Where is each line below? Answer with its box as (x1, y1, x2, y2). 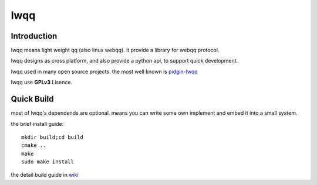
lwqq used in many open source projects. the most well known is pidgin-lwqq (11, 68, 198, 75)
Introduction (11, 31, 58, 41)
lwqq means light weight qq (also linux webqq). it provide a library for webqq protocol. (11, 47, 220, 54)
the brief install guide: (11, 120, 64, 127)
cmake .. (21, 142, 46, 149)
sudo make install (21, 159, 75, 165)
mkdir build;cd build (21, 133, 83, 141)
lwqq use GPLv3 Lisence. (11, 79, 73, 86)
